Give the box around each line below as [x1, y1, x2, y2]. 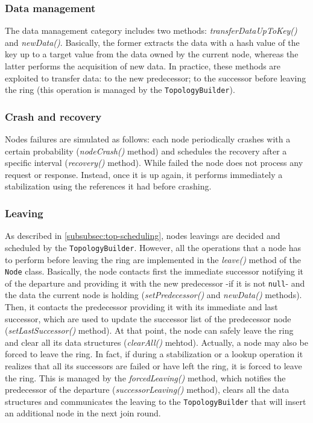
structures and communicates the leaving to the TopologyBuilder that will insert [5, 395, 306, 407]
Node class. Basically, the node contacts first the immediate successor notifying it [5, 265, 303, 278]
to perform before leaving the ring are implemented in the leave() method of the [5, 253, 301, 266]
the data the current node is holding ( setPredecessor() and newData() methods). [5, 288, 302, 301]
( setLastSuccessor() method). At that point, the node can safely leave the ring [5, 324, 294, 337]
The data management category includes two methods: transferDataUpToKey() [5, 24, 297, 37]
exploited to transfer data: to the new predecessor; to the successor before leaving [5, 71, 306, 84]
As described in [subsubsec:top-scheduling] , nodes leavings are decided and [5, 229, 280, 242]
